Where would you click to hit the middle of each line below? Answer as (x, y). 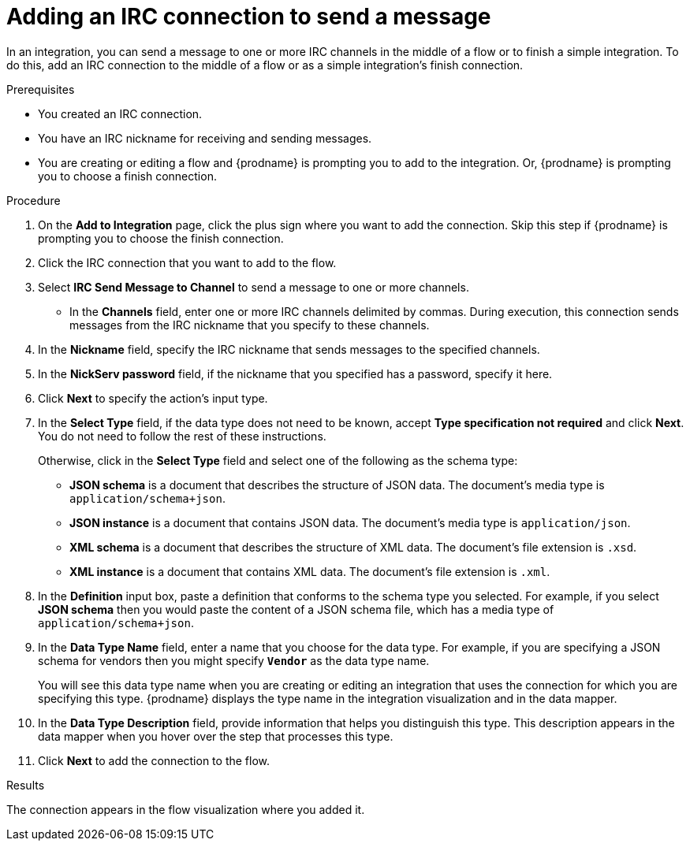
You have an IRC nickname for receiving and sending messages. (205, 138)
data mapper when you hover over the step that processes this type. (216, 736)
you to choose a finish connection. (127, 176)
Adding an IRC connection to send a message (249, 17)
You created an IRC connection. (120, 113)
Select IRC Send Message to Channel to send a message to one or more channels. (254, 287)
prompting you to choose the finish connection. (161, 238)
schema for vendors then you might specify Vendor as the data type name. (234, 660)
